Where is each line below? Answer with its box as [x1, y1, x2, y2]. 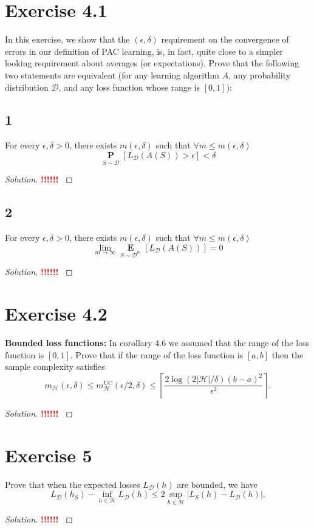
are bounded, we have [177, 478, 258, 490]
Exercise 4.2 [5, 301, 108, 326]
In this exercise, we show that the [5, 33, 130, 46]
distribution [5, 80, 49, 93]
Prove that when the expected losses [5, 478, 140, 490]
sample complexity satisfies [5, 360, 105, 373]
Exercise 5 [5, 442, 92, 467]
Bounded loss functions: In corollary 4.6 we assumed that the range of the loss [5, 336, 310, 349]
